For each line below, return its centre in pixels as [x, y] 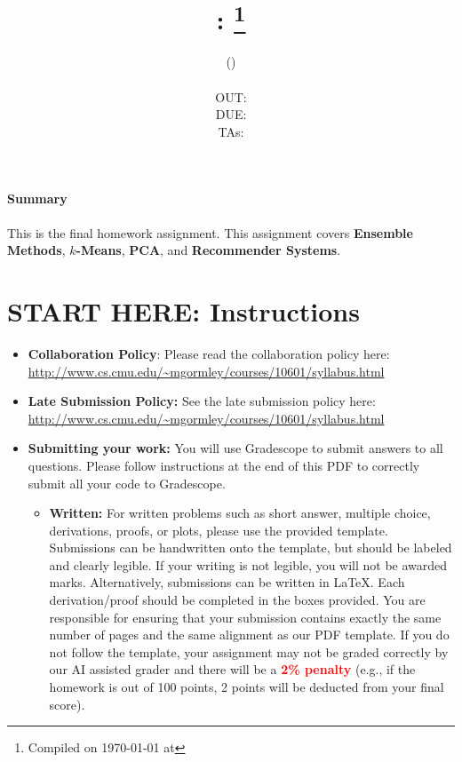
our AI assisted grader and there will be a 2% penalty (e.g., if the [232, 669]
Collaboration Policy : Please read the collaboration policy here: [209, 353]
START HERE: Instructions [183, 311]
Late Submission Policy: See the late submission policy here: [202, 401]
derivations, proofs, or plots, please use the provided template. [219, 530]
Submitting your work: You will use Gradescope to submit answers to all [235, 448]
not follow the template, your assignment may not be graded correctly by [249, 651]
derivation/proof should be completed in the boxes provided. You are [237, 600]
